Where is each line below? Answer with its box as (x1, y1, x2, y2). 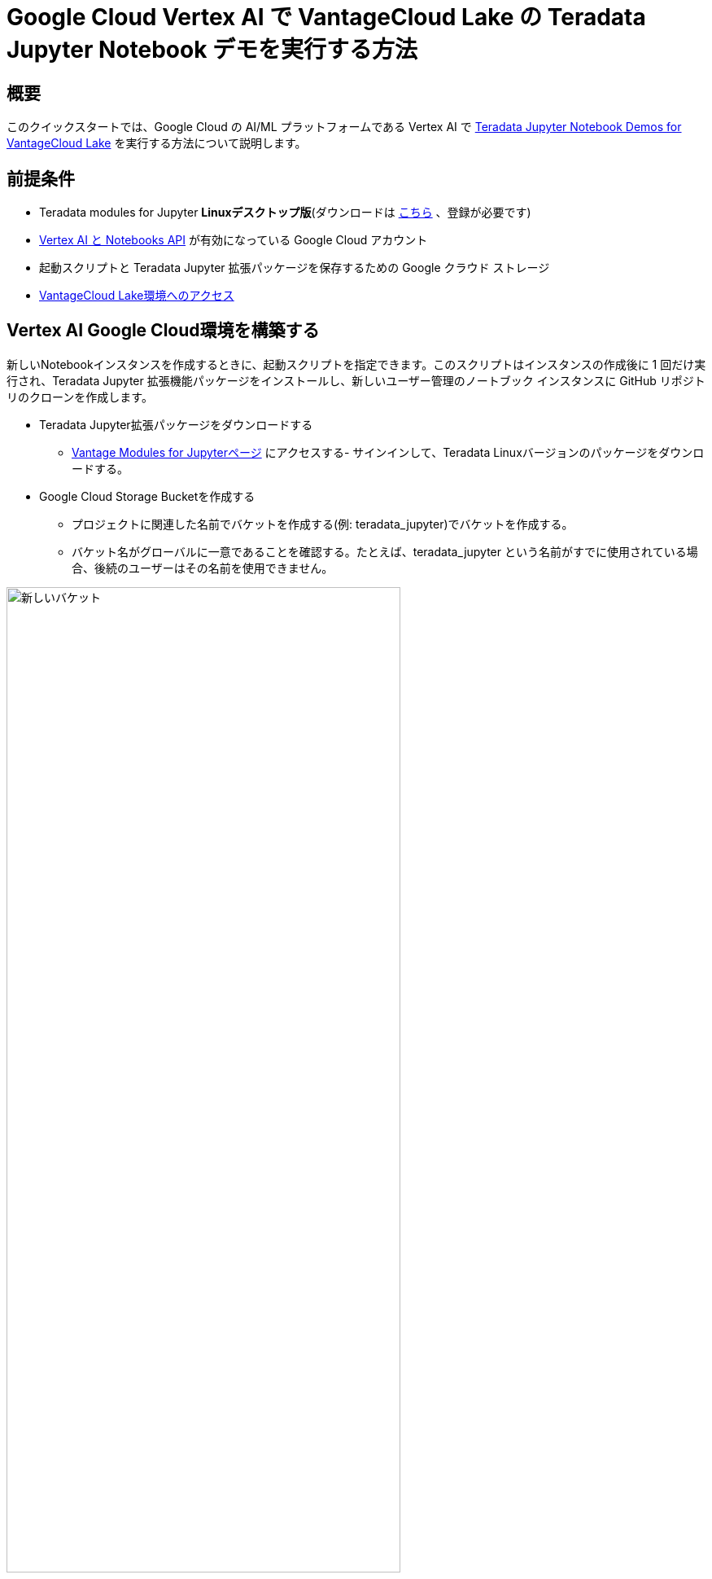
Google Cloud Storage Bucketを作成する (39, 489, 256, 503)
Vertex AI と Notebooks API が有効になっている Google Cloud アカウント (39, 233, 428, 248)
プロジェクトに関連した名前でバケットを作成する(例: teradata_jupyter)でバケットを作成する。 (72, 516, 574, 531)
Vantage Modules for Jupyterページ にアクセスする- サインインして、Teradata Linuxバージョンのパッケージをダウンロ (72, 445, 705, 459)
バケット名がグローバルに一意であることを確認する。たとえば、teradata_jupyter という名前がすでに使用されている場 (72, 544, 698, 559)
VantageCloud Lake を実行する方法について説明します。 (7, 136, 307, 151)
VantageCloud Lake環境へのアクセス (39, 288, 234, 303)
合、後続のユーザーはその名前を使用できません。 (72, 560, 334, 575)
